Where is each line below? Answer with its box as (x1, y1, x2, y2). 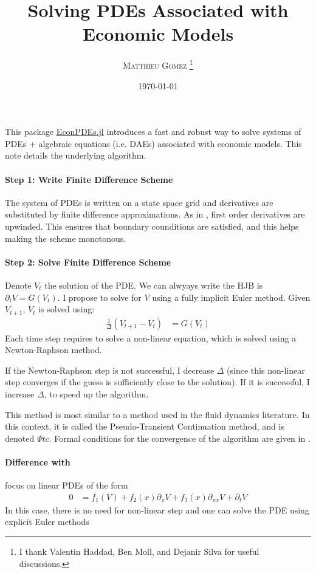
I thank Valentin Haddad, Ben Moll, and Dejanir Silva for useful (19, 544, 259, 557)
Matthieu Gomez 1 (123, 57, 193, 71)
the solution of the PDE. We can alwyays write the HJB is (44, 278, 263, 291)
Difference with (5, 455, 70, 468)
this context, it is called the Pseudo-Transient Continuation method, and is (5, 420, 284, 433)
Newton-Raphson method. (5, 343, 102, 356)
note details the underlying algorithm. (5, 149, 146, 162)
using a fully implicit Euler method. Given (152, 290, 311, 303)
